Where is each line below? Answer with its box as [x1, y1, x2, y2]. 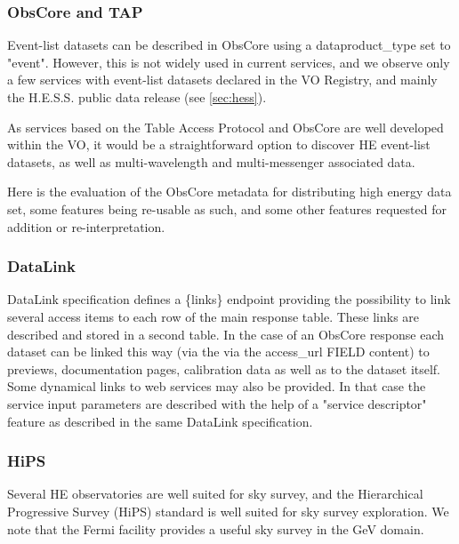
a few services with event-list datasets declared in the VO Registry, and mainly [7, 70, 438, 89]
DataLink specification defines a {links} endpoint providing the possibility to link [7, 290, 451, 308]
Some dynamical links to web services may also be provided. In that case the [7, 377, 426, 396]
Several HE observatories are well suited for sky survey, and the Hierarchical [7, 484, 423, 503]
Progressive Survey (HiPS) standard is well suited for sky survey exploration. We [7, 501, 449, 520]
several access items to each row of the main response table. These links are [7, 307, 420, 325]
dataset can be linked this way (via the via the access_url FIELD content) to [7, 342, 430, 361]
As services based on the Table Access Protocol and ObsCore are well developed [7, 117, 444, 136]
